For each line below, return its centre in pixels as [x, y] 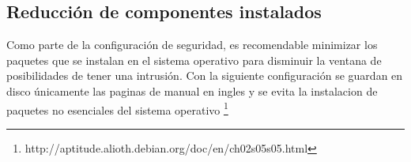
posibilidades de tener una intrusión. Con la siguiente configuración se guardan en [205, 75]
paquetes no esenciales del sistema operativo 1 [117, 108]
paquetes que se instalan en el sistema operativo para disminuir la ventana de [194, 60]
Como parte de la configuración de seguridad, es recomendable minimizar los [192, 45]
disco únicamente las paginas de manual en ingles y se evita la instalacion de [192, 90]
